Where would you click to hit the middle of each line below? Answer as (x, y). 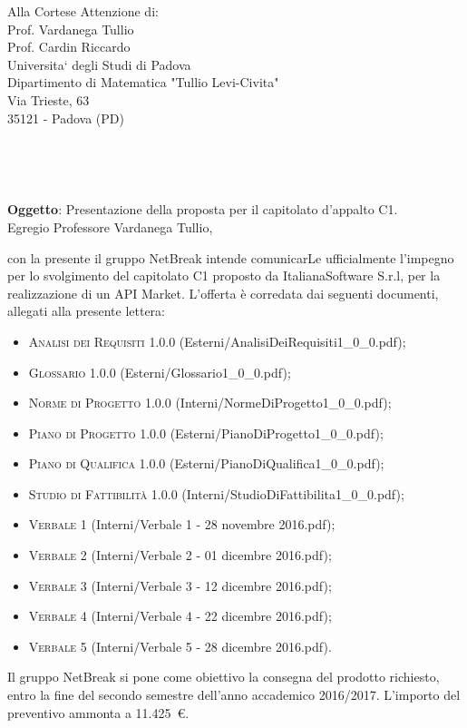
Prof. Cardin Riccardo (69, 47)
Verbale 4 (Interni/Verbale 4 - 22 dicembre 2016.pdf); (180, 616)
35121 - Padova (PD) (66, 118)
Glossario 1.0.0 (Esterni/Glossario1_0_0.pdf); (160, 372)
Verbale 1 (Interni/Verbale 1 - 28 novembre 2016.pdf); (182, 524)
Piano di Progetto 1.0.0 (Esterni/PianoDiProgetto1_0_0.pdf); (206, 433)
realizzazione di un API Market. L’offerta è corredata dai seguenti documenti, (223, 293)
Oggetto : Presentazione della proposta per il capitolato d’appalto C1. (203, 209)
